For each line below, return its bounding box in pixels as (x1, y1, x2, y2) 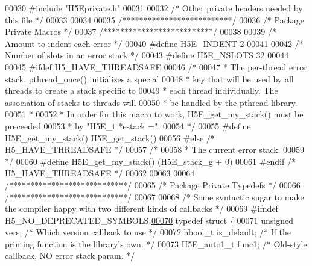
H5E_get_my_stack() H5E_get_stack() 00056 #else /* (5, 131, 215, 144)
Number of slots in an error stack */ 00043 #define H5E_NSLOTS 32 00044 (5, 49, 289, 61)
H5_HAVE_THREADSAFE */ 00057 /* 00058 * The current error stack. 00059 (5, 143, 305, 156)
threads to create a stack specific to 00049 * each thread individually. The (5, 84, 278, 97)
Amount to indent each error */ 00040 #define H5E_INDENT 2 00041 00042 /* (5, 37, 304, 49)
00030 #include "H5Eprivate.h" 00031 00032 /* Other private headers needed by (5, 2, 303, 14)
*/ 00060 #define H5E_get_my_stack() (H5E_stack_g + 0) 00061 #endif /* (5, 155, 296, 167)
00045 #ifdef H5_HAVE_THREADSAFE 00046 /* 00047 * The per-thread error (5, 60, 307, 73)
